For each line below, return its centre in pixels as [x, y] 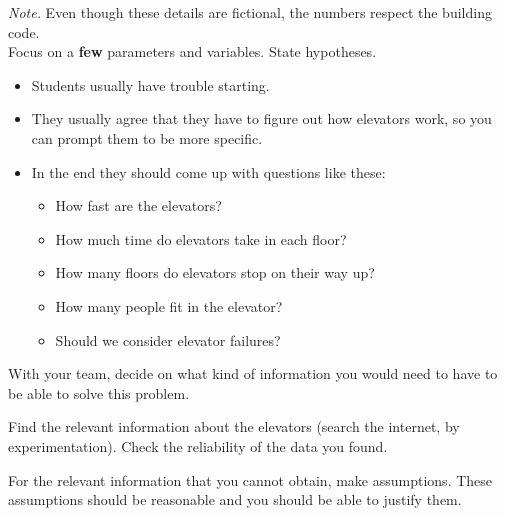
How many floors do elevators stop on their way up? [215, 272]
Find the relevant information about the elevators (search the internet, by [234, 426]
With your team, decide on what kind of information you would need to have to [253, 373]
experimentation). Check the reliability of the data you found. [198, 445]
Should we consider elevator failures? [168, 339]
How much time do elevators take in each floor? [201, 238]
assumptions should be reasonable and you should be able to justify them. [235, 499]
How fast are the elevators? [138, 205]
